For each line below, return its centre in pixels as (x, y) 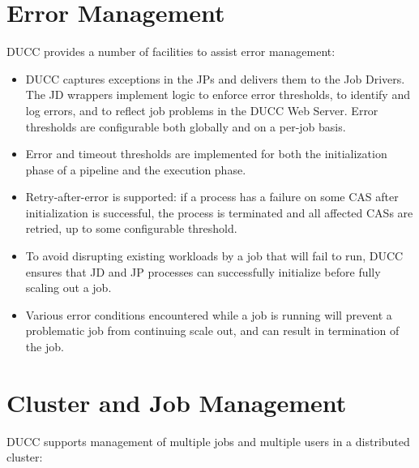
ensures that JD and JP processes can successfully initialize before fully (203, 271)
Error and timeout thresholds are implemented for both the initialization (206, 154)
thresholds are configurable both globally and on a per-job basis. (186, 126)
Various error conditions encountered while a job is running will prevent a (209, 314)
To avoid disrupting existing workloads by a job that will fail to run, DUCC (214, 256)
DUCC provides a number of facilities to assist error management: (171, 52)
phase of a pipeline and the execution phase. (136, 169)
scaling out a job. (68, 288)
